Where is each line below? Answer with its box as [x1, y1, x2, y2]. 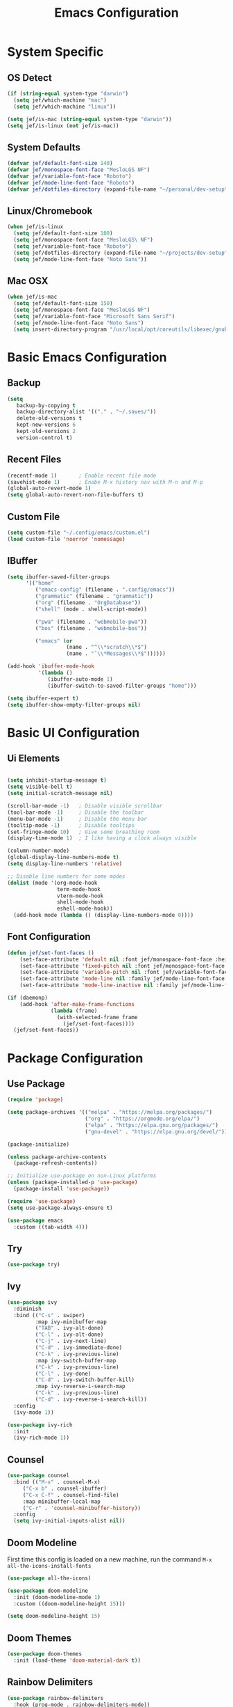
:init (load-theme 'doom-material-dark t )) [13, 1657, 141, 1664]
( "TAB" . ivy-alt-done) [35, 1325, 104, 1332]
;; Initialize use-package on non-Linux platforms [7, 1172, 157, 1179]
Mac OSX [7, 275, 49, 287]
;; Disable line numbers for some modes [7, 872, 126, 880]
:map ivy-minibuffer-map [35, 1318, 107, 1326]
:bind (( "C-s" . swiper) [13, 1312, 85, 1319]
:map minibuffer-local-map [22, 1498, 101, 1505]
